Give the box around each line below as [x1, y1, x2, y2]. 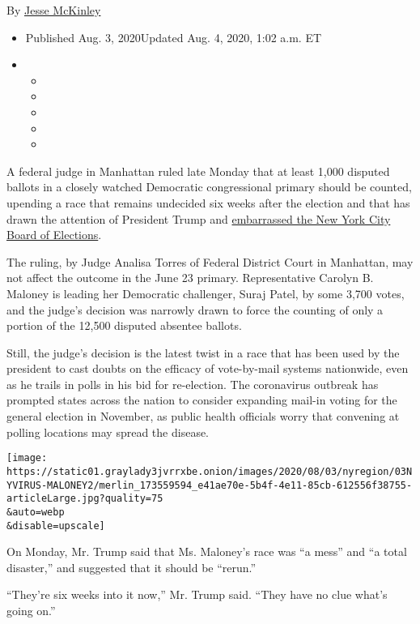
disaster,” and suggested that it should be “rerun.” [6, 558, 257, 575]
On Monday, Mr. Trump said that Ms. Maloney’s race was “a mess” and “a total [6, 543, 407, 560]
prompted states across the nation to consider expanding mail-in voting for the [6, 391, 397, 408]
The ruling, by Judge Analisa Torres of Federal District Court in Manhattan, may [6, 253, 414, 270]
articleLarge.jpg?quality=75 [6, 493, 163, 505]
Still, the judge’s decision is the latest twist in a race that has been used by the [6, 344, 400, 361]
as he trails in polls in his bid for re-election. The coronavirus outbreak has [6, 375, 379, 392]
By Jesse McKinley [6, 2, 101, 18]
